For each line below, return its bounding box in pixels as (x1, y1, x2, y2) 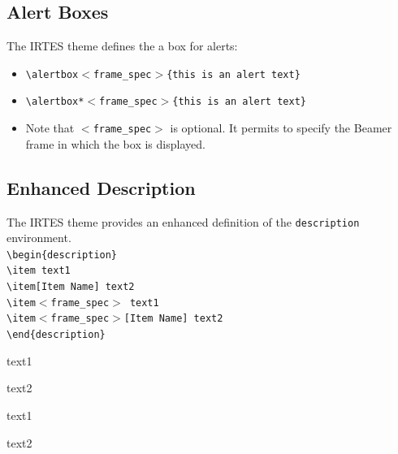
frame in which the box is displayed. (25, 135, 205, 152)
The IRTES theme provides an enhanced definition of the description (6, 213, 360, 230)
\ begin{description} (6, 249, 118, 261)
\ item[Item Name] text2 (6, 281, 135, 293)
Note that (25, 119, 75, 136)
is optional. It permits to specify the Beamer (170, 119, 392, 136)
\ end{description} (6, 329, 106, 341)
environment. (6, 229, 71, 246)
